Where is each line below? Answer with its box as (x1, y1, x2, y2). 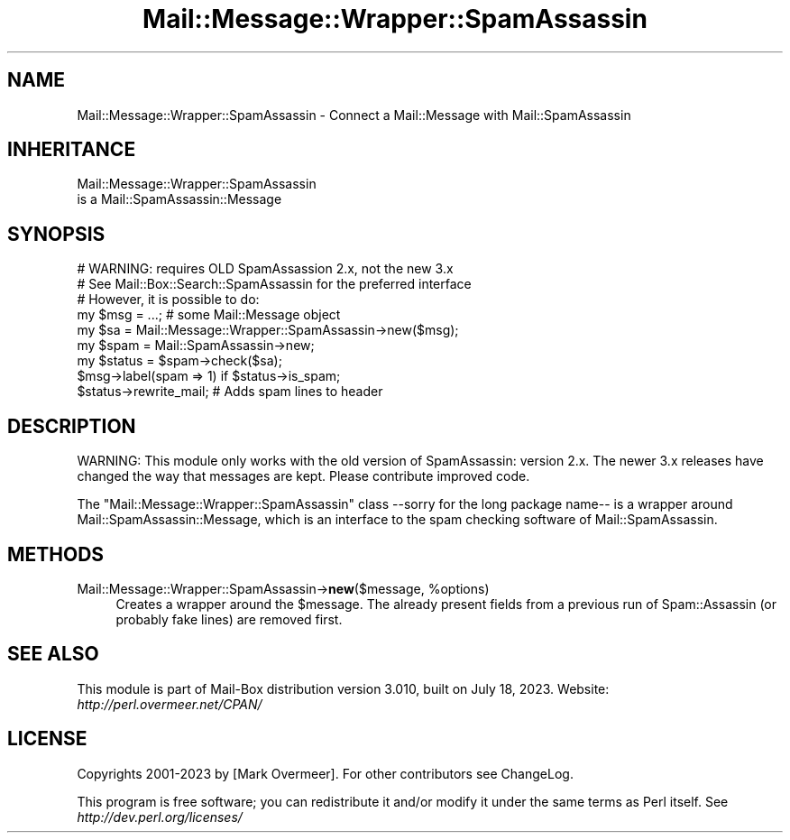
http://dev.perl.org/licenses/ (77, 808, 243, 825)
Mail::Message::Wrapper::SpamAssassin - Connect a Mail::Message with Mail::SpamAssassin (77, 106, 631, 123)
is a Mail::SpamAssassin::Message (77, 191, 282, 208)
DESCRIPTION (7, 414, 136, 438)
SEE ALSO (7, 642, 99, 666)
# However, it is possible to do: (77, 291, 260, 308)
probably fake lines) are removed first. (115, 611, 343, 627)
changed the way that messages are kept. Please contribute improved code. (77, 468, 530, 485)
